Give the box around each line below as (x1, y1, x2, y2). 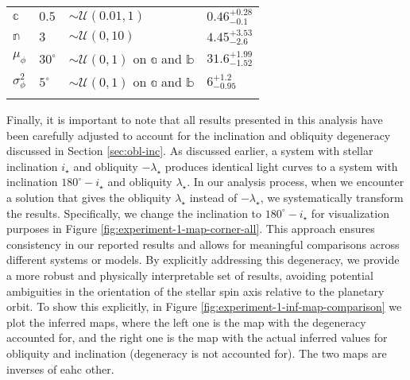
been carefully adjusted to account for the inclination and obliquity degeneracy (6, 126, 391, 143)
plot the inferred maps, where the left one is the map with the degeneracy (6, 313, 366, 330)
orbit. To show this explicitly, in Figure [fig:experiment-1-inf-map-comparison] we (6, 298, 402, 315)
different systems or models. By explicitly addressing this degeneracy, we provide (6, 251, 400, 268)
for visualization (311, 204, 389, 221)
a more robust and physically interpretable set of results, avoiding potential (6, 267, 373, 284)
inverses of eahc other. (6, 360, 114, 377)
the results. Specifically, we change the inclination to (6, 204, 262, 221)
